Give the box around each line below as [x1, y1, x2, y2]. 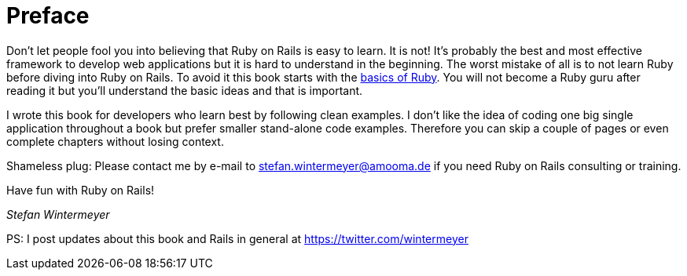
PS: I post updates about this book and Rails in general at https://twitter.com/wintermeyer [6, 231, 468, 245]
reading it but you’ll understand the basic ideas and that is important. [6, 83, 363, 97]
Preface [6, 2, 90, 29]
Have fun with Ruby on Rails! [6, 183, 155, 197]
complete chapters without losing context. [6, 134, 224, 148]
